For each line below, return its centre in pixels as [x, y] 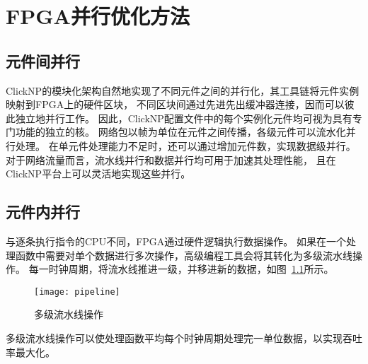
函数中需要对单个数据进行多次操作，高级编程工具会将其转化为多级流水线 [184, 255]
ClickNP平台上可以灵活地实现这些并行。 [98, 174]
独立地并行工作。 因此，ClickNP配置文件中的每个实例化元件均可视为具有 [184, 118]
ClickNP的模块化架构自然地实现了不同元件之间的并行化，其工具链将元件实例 [183, 90]
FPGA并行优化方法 [98, 16]
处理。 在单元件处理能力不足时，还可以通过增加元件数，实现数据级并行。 [185, 145]
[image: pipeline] [77, 292]
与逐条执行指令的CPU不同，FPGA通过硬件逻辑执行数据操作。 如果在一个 [176, 241]
